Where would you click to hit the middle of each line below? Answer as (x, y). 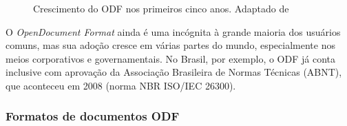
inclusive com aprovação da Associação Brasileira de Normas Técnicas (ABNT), (174, 72)
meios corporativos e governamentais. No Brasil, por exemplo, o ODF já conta (170, 58)
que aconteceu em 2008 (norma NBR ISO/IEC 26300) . (121, 85)
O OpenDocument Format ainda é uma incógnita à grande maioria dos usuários (173, 31)
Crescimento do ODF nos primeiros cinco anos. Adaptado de (161, 8)
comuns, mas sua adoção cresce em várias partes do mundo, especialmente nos (170, 45)
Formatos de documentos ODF (93, 116)
